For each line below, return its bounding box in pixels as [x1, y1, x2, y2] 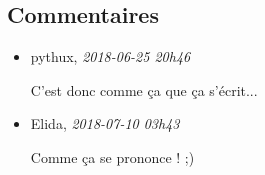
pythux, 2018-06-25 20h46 [30, 46, 191, 67]
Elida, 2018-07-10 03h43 [30, 113, 180, 134]
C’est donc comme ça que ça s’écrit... [30, 79, 258, 100]
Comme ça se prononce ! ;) [30, 146, 195, 167]
